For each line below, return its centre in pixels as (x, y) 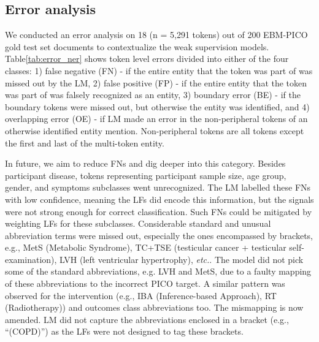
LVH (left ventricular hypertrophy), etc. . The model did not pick (182, 259)
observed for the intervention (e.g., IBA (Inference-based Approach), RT (141, 295)
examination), (31, 259)
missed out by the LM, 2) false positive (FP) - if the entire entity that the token (156, 82)
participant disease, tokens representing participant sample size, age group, (146, 175)
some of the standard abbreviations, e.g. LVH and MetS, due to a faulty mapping (158, 271)
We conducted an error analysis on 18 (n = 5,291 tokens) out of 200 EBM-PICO (156, 35)
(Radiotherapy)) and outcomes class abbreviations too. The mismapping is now (154, 307)
